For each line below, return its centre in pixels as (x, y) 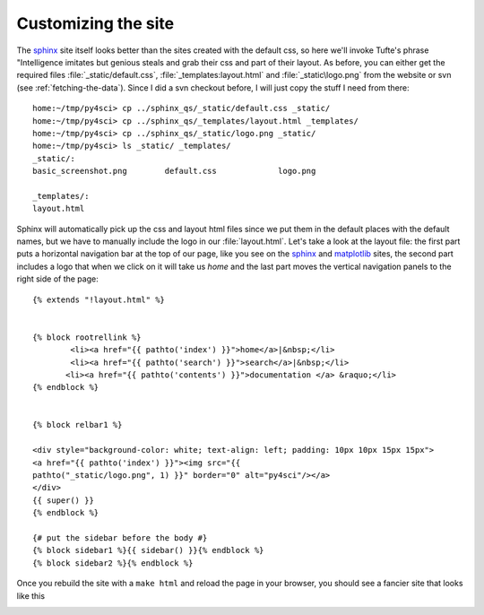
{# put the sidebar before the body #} (120, 538)
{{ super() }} (63, 500)
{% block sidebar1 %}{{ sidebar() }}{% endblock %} (148, 550)
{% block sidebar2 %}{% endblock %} (113, 563)
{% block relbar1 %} (78, 425)
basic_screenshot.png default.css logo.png (174, 171)
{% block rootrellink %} (87, 337)
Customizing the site (95, 23)
